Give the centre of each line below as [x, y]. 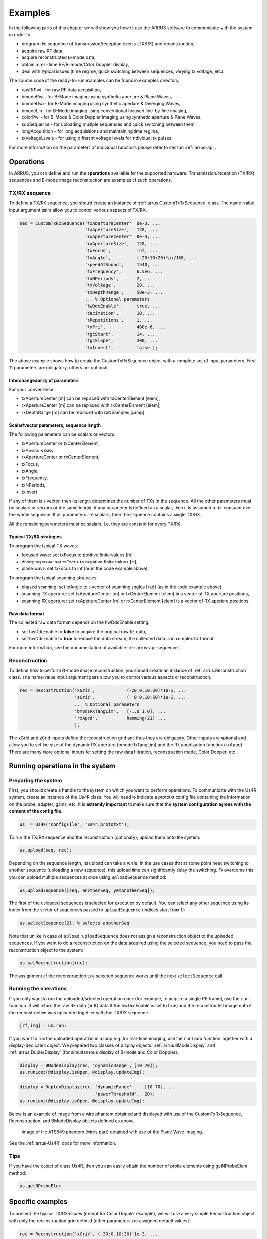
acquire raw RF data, [43, 51]
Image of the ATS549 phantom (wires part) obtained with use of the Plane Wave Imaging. [112, 1132]
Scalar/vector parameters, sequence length [55, 425]
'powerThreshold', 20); [125, 1094]
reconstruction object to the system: [46, 950]
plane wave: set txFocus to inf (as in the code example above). [85, 569]
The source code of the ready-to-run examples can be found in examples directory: [94, 81]
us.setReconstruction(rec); [53, 963]
